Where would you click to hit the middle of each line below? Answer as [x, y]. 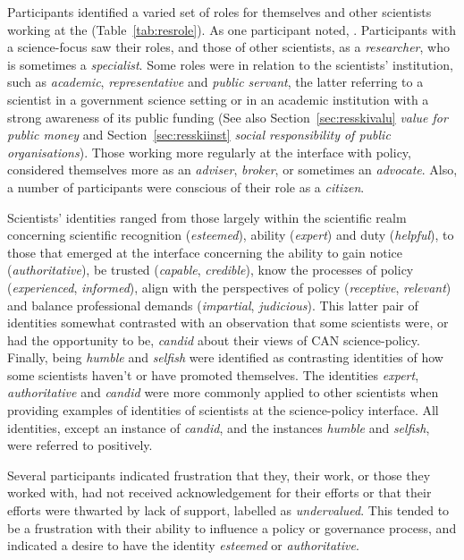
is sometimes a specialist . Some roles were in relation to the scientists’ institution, [230, 64]
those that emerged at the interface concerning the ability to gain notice [205, 252]
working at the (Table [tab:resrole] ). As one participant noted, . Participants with [232, 29]
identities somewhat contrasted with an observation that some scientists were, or [228, 322]
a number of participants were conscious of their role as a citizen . [186, 187]
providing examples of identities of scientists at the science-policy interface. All [223, 410]
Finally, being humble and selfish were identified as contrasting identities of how [225, 357]
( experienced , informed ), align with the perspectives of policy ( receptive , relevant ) [229, 287]
